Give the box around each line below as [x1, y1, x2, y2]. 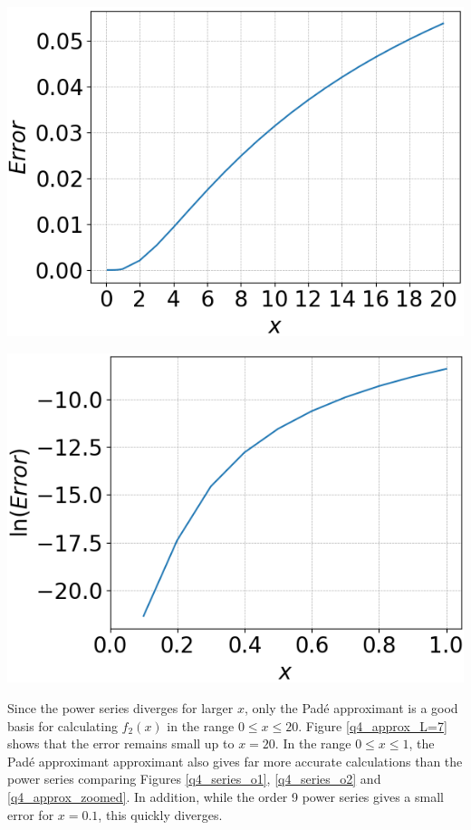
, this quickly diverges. [98, 805, 223, 824]
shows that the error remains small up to [7, 734, 235, 753]
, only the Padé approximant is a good [245, 698, 458, 717]
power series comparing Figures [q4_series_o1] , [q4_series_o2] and [7, 769, 381, 788]
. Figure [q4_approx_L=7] [298, 716, 447, 735]
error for [7, 805, 54, 824]
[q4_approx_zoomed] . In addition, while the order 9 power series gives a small [7, 787, 444, 806]
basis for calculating [7, 716, 118, 735]
